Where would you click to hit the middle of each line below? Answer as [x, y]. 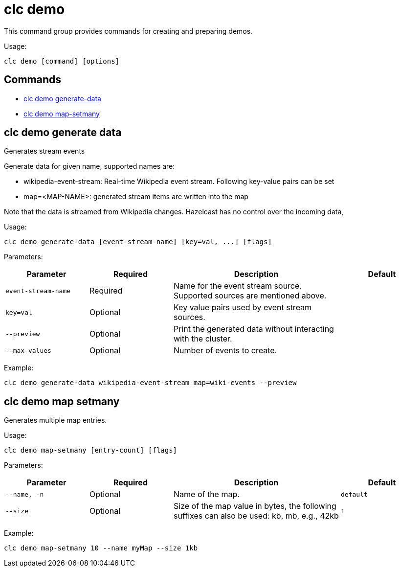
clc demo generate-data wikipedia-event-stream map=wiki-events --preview [150, 383]
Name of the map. [207, 494]
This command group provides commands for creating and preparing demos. [128, 31]
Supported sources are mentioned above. [250, 296]
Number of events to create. [225, 351]
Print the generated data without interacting [254, 329]
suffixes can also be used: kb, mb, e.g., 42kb [256, 516]
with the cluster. [203, 339]
